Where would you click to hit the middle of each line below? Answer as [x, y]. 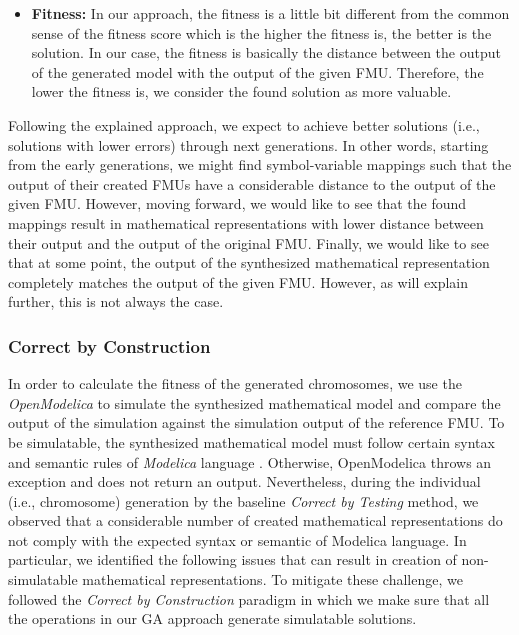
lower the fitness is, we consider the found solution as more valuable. [241, 91]
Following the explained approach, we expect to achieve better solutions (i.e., [244, 124]
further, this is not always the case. [116, 301]
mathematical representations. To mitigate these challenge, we [272, 579]
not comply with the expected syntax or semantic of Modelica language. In [237, 539]
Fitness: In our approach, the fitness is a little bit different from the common [270, 13]
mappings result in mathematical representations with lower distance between [246, 222]
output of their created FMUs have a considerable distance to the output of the [252, 183]
